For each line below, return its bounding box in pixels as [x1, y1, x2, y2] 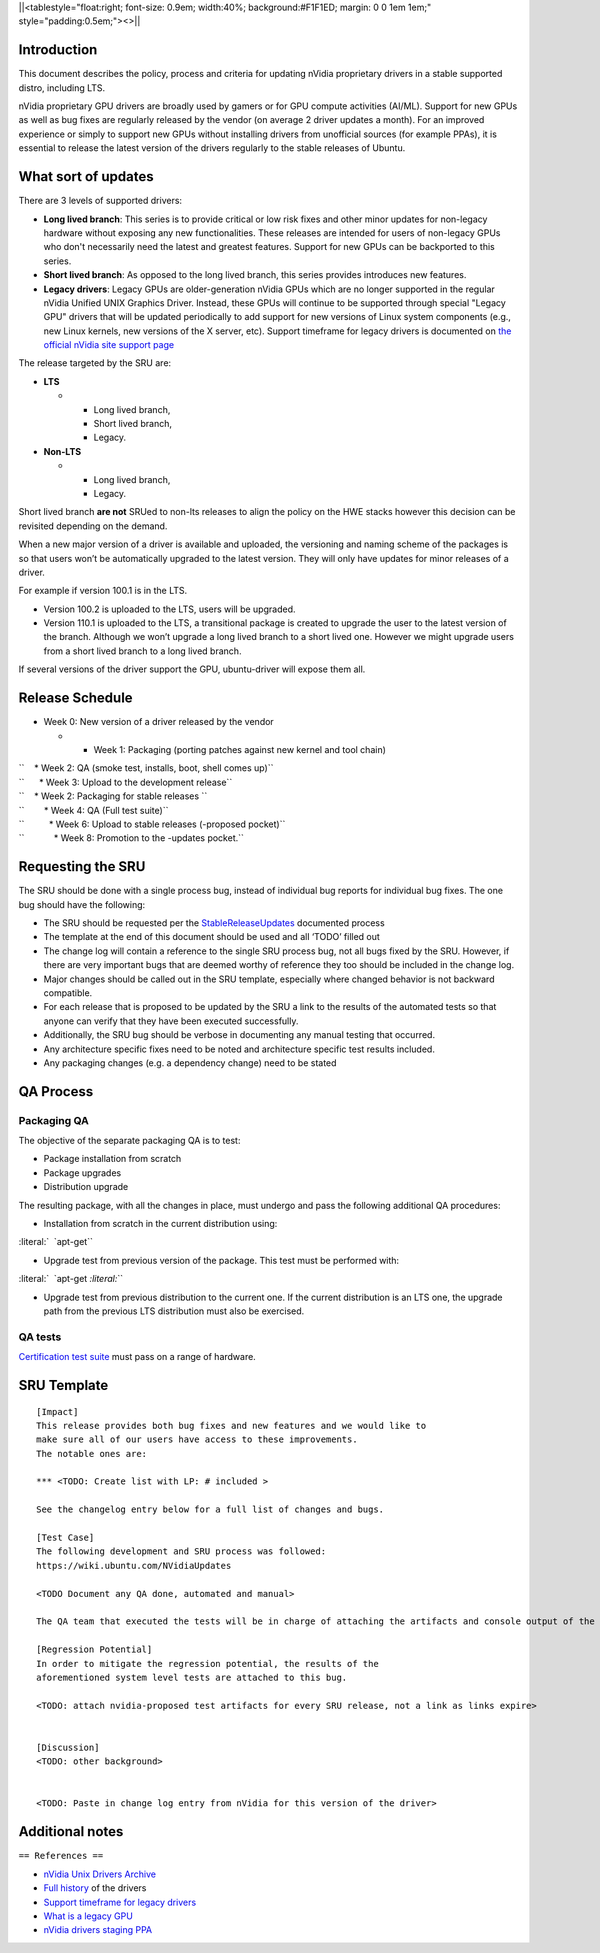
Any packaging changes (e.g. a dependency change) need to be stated [43, 1056, 337, 1069]
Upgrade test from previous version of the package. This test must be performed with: [43, 1254, 400, 1266]
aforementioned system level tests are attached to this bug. [36, 1671, 348, 1683]
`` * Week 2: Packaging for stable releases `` [18, 790, 208, 802]
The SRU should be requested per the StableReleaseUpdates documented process [43, 916, 385, 929]
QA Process [18, 1083, 94, 1100]
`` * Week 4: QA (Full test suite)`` [18, 804, 169, 816]
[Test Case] [36, 1532, 95, 1544]
